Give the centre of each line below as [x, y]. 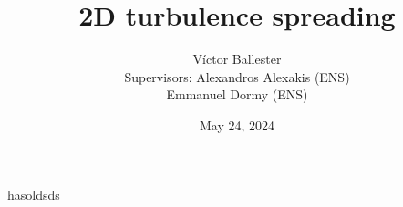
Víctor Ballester [237, 59]
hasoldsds [34, 194]
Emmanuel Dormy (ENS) [237, 94]
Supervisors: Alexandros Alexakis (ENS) [237, 76]
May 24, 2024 [237, 124]
